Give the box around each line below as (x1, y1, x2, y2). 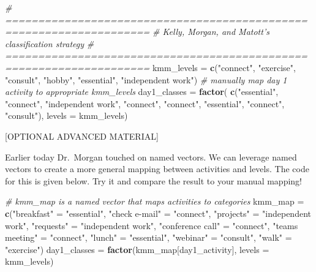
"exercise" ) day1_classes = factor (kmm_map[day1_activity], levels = (5, 243, 269, 255)
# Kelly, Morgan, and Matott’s (152, 25, 269, 38)
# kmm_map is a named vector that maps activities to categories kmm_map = (5, 195, 304, 208)
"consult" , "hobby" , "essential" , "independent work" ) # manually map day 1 (5, 73, 287, 86)
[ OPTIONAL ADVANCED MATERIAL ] (5, 129, 159, 142)
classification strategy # (5, 37, 94, 50)
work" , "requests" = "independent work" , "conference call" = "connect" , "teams (5, 219, 298, 232)
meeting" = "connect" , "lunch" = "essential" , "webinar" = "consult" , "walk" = (5, 231, 292, 244)
